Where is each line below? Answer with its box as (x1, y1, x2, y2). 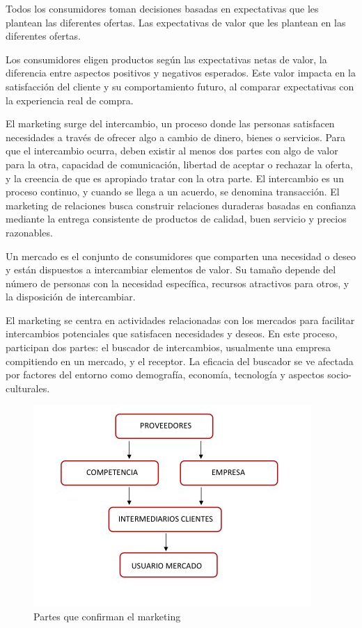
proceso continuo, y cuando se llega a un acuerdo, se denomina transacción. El (6, 184, 340, 199)
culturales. (6, 380, 50, 395)
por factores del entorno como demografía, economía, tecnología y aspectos (6, 367, 324, 382)
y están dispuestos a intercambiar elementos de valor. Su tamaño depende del (6, 262, 336, 277)
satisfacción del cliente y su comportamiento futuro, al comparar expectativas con (6, 79, 354, 93)
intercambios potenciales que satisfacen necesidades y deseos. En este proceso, (6, 326, 338, 341)
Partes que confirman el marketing (33, 609, 181, 624)
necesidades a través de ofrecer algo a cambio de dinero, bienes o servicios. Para (6, 129, 346, 144)
